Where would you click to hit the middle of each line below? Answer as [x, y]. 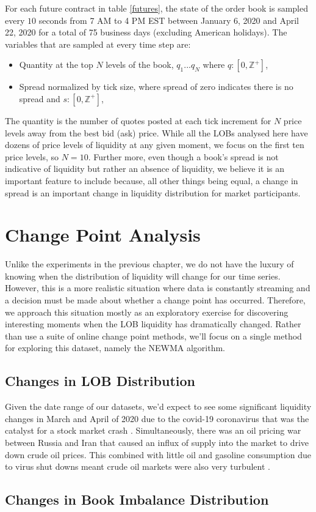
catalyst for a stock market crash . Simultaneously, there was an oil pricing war [153, 430]
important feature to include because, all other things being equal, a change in [152, 180]
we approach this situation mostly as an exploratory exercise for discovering [147, 312]
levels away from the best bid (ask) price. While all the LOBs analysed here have [156, 132]
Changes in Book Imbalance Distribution [137, 499]
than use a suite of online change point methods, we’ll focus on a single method [153, 336]
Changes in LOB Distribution [100, 381]
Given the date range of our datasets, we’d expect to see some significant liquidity [158, 406]
